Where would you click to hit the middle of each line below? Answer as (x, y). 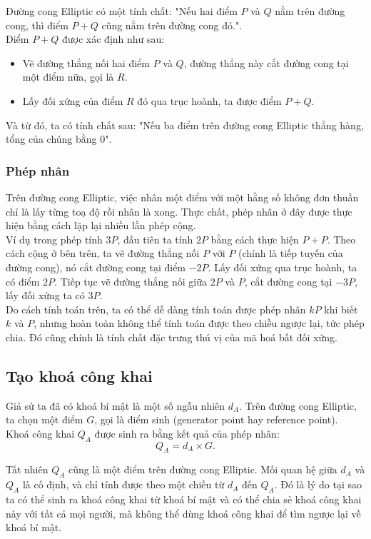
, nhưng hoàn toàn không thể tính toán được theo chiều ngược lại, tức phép (199, 323)
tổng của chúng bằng (51, 139)
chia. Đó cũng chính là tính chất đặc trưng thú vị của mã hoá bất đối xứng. (172, 337)
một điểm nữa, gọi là (68, 77)
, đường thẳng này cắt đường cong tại (266, 62)
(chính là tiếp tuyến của (291, 253)
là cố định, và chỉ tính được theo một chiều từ (123, 484)
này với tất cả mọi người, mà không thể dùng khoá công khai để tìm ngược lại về (183, 513)
